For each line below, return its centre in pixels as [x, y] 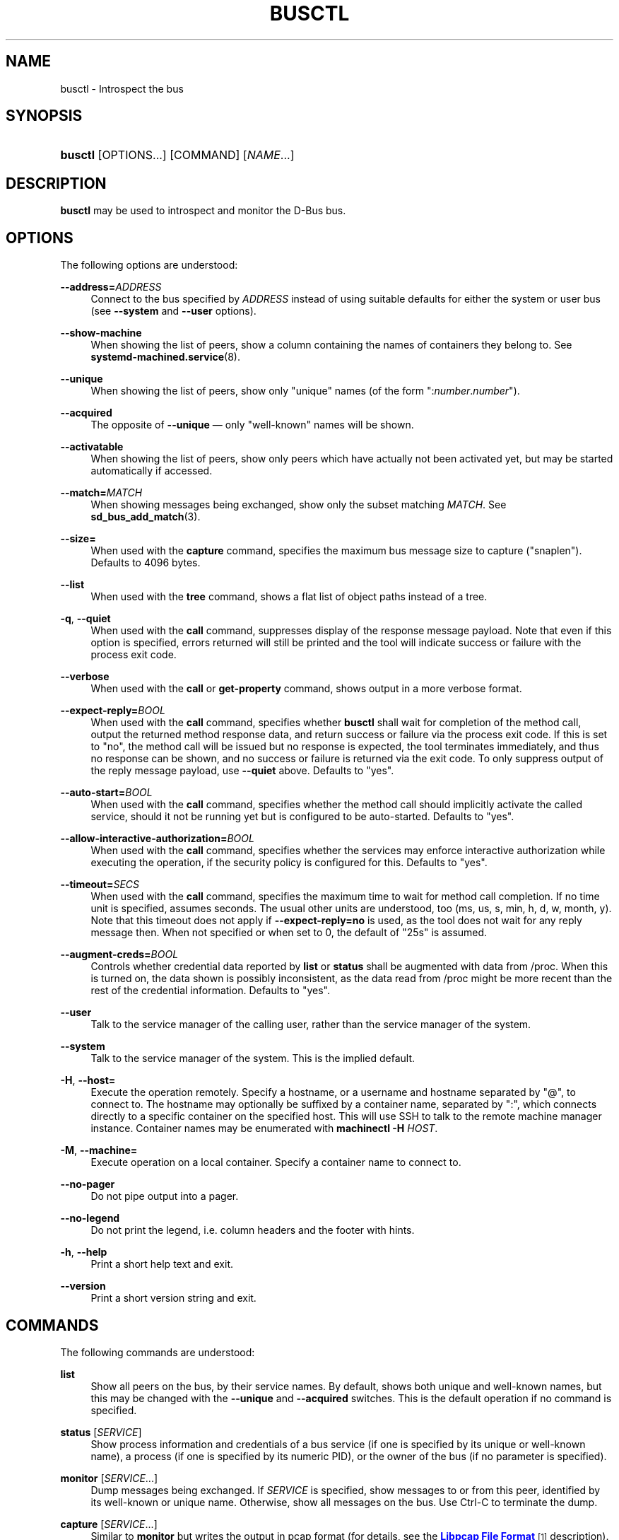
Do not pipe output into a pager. [165, 1196]
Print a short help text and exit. [162, 1264]
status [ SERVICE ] [101, 1432]
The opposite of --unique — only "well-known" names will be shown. [252, 425]
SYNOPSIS [44, 116]
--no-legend [90, 1218]
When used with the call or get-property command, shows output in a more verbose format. [306, 689]
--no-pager [88, 1184]
